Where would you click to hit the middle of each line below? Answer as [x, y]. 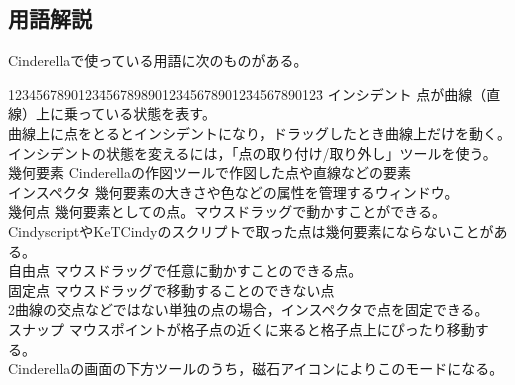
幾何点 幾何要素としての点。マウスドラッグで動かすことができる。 [227, 211]
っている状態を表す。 [146, 113]
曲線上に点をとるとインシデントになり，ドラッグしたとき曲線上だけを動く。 [260, 132]
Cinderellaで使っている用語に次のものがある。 [158, 60]
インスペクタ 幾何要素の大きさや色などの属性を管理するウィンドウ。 [233, 191]
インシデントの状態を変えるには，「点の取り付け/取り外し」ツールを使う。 [252, 152]
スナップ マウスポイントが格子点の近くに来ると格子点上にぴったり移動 [241, 328]
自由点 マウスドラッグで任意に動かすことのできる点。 [185, 270]
